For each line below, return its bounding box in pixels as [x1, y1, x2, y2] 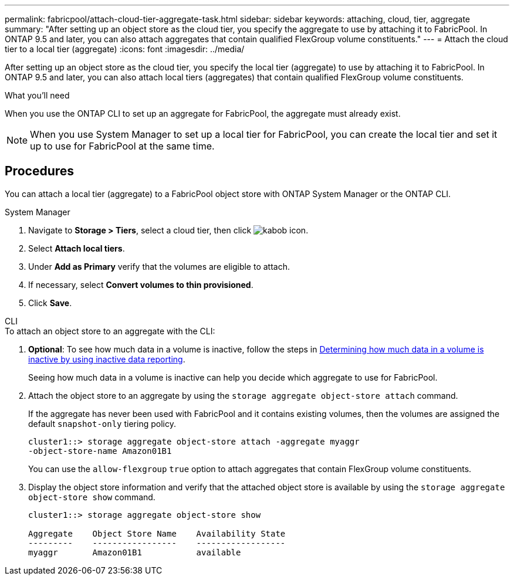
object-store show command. [28, 491, 155, 502]
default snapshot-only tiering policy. [28, 418, 176, 429]
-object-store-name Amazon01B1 [28, 446, 172, 456]
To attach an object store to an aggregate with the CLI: [5, 325, 215, 336]
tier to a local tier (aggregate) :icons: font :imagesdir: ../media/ [5, 44, 245, 54]
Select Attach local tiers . [28, 243, 125, 253]
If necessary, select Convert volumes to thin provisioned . [28, 279, 253, 290]
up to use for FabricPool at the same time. [30, 140, 215, 152]
